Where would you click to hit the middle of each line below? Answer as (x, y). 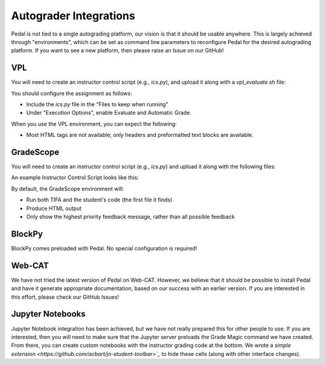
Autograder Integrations (73, 16)
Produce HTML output (54, 208)
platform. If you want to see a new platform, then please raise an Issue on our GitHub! (117, 51)
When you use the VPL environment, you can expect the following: (94, 124)
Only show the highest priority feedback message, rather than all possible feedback (130, 217)
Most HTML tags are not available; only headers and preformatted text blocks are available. (140, 135)
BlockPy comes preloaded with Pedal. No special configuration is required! (104, 248)
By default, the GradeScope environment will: (68, 189)
